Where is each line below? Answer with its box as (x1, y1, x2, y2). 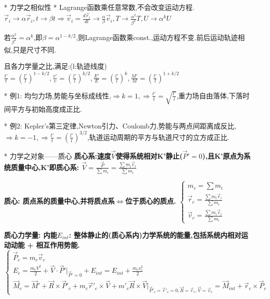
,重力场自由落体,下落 (176, 90, 243, 100)
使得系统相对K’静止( (116, 151, 183, 161)
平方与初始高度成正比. (10, 104, 82, 114)
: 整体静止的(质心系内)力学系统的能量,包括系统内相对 (69, 229, 241, 240)
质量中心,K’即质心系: (10, 162, 79, 172)
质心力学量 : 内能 (4, 229, 57, 240)
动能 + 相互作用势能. (10, 239, 80, 250)
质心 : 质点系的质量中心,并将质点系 (4, 196, 115, 206)
